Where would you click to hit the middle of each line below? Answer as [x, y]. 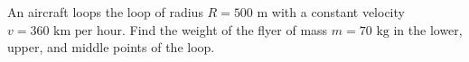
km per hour [88, 31]
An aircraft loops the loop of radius [105, 12]
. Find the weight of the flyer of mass [225, 29]
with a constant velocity [338, 12]
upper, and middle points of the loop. [111, 47]
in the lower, [428, 29]
